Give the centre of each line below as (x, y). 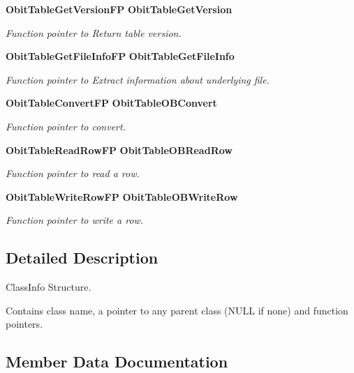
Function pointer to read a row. (73, 173)
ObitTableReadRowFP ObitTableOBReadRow (119, 150)
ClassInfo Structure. (49, 287)
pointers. (24, 324)
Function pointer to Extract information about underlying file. (138, 79)
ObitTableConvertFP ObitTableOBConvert (111, 103)
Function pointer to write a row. (75, 220)
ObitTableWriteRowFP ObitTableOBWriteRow (122, 196)
